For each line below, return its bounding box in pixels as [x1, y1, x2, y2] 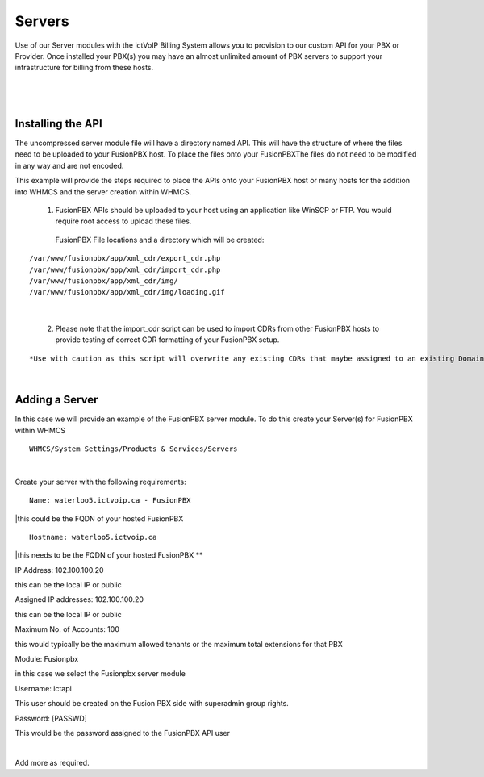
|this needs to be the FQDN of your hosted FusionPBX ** [15, 550, 203, 560]
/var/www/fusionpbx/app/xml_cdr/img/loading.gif [29, 287, 225, 297]
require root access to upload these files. [55, 216, 192, 226]
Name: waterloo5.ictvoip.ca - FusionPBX [29, 496, 191, 505]
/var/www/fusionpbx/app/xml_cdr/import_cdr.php [29, 265, 221, 274]
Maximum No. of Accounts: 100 [15, 625, 120, 634]
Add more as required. [15, 758, 90, 767]
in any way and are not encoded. [15, 161, 124, 170]
